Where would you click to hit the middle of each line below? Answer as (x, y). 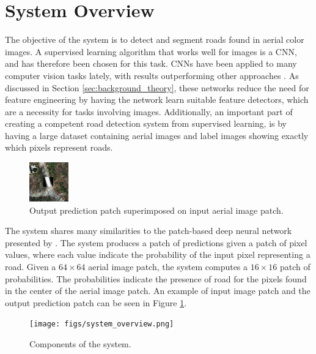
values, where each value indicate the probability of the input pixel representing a (158, 254)
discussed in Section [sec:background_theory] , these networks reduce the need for (157, 87)
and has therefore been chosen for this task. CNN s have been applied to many (151, 63)
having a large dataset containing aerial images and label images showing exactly (157, 135)
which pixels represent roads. (59, 147)
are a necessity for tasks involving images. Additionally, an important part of (149, 111)
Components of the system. (80, 344)
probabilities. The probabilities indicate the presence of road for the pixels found (156, 278)
